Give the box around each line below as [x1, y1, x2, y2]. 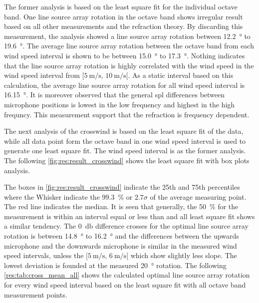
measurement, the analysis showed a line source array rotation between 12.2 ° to [4, 30, 251, 41]
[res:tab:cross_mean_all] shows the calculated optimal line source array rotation [4, 270, 250, 280]
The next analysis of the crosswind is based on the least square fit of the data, [4, 126, 244, 136]
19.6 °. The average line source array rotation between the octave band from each [4, 40, 254, 51]
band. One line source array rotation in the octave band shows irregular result [4, 11, 243, 21]
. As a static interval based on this [128, 70, 234, 80]
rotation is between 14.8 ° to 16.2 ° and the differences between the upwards [4, 231, 239, 241]
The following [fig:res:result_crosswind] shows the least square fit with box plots [4, 155, 250, 165]
